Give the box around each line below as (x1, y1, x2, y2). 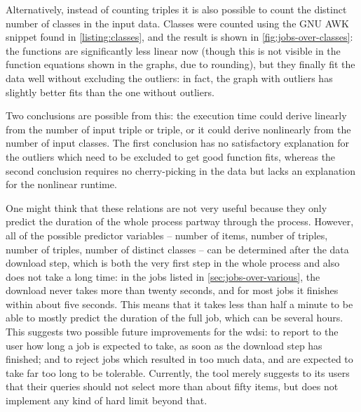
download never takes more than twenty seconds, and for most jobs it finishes (6, 283, 339, 298)
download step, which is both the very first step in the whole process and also (6, 255, 340, 270)
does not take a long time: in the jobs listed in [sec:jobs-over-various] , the (6, 269, 320, 284)
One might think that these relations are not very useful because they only (6, 200, 327, 215)
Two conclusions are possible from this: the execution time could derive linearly (6, 108, 347, 123)
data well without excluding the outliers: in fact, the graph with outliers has (6, 70, 333, 85)
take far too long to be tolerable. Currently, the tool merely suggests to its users (6, 365, 350, 380)
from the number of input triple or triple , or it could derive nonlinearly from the (6, 121, 351, 136)
